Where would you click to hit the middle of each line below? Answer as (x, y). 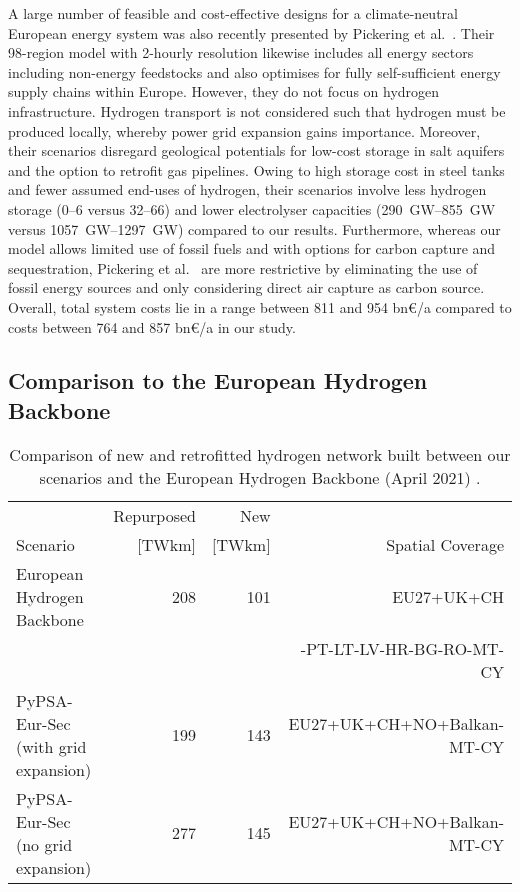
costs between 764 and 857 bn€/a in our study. (152, 326)
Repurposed (154, 515)
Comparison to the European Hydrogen (218, 380)
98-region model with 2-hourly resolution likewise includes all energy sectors (241, 52)
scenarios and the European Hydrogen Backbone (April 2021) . (260, 477)
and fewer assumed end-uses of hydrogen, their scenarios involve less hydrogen (247, 189)
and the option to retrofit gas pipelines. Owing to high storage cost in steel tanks (256, 169)
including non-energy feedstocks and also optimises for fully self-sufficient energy (254, 71)
